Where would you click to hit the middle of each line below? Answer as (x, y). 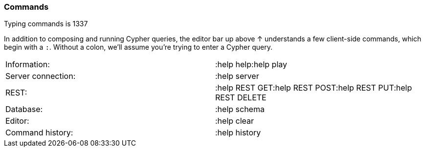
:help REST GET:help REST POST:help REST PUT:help (314, 88)
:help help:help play (251, 65)
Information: (28, 65)
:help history (238, 133)
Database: (24, 109)
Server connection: (41, 76)
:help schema (240, 109)
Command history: (39, 133)
